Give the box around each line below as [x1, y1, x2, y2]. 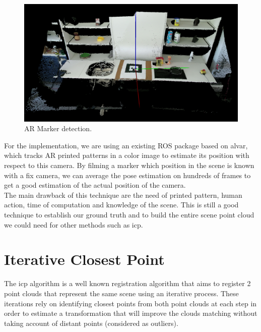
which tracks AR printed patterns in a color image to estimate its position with [4, 150, 249, 160]
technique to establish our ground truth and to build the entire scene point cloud [4, 209, 254, 220]
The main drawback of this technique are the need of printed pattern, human [4, 189, 242, 200]
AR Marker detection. [24, 123, 92, 134]
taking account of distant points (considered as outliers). [4, 317, 178, 328]
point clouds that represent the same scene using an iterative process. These [4, 288, 239, 298]
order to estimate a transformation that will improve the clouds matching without [4, 308, 257, 318]
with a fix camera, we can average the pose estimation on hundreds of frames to [4, 170, 251, 180]
